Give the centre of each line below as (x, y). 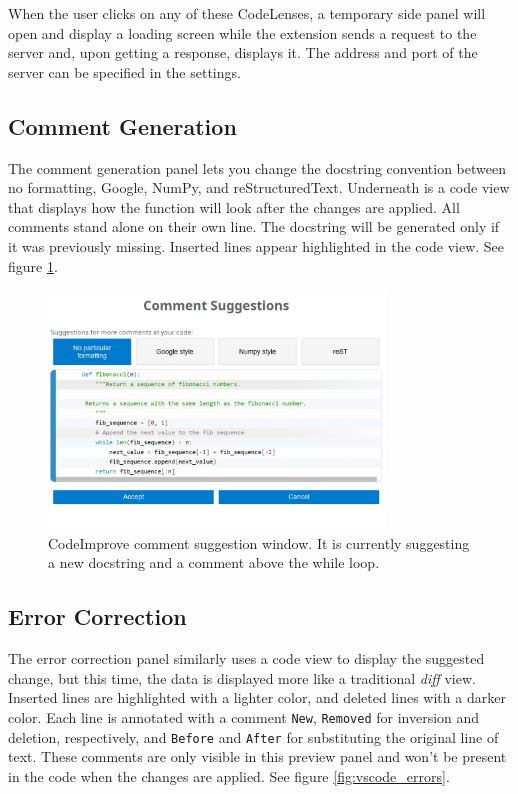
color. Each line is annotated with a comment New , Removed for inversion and (244, 717)
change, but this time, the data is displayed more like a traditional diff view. (242, 677)
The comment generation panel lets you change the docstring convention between (257, 167)
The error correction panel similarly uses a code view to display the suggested (246, 658)
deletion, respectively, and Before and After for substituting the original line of (253, 736)
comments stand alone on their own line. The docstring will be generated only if (254, 226)
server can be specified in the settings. (124, 71)
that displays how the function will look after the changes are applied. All (234, 206)
